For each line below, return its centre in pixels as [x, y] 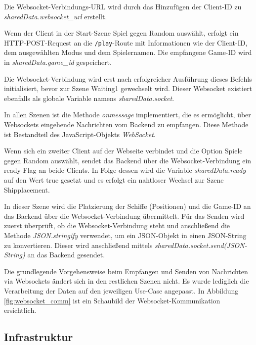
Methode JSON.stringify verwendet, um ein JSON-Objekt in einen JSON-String [125, 235]
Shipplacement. [27, 189]
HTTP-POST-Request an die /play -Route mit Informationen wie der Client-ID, [126, 42]
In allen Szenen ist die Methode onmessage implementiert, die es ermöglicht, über [128, 115]
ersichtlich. [20, 310]
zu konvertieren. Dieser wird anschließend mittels [78, 245]
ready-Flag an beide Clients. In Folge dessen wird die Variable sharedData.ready [125, 170]
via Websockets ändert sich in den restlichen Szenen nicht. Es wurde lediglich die [127, 281]
